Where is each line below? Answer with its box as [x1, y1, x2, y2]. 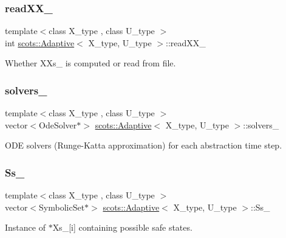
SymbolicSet [39, 200, 85, 213]
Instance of [5, 221, 46, 234]
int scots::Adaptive [5, 36, 75, 49]
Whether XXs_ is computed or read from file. [5, 57, 176, 69]
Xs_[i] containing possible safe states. [52, 221, 192, 234]
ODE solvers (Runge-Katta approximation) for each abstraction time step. [5, 139, 282, 152]
